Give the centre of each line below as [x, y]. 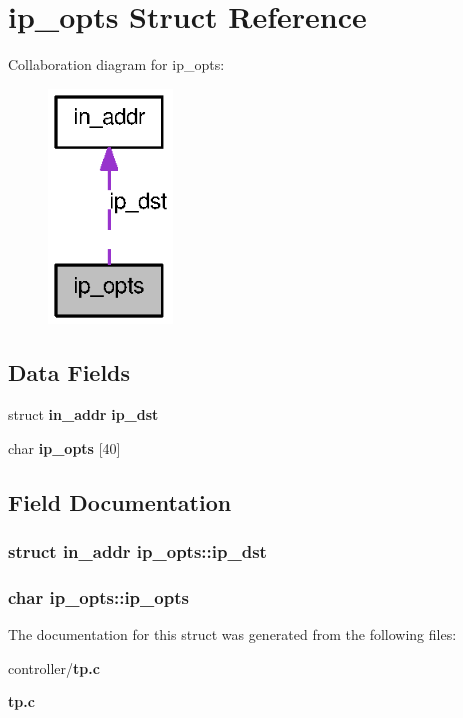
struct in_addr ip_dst [83, 414]
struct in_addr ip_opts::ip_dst [137, 550]
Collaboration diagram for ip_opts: [116, 64]
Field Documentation [120, 501]
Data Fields [69, 372]
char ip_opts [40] [64, 447]
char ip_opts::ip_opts [98, 596]
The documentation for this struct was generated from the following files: [232, 634]
